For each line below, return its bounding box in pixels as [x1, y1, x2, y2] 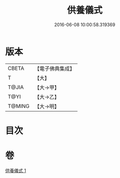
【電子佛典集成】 [34, 65, 75, 72]
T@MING [8, 102, 30, 109]
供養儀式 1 [5, 167, 26, 173]
